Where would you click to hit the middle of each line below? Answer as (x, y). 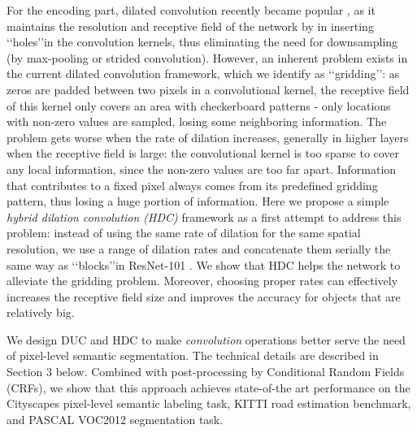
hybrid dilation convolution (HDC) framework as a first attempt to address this (204, 216)
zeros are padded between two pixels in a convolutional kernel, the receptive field (208, 89)
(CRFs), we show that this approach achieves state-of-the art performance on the (208, 387)
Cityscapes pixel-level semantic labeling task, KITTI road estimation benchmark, (209, 403)
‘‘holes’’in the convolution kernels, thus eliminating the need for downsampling (202, 42)
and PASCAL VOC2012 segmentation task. (115, 419)
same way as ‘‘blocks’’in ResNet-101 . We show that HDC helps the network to (204, 264)
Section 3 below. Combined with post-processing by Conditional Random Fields (206, 372)
